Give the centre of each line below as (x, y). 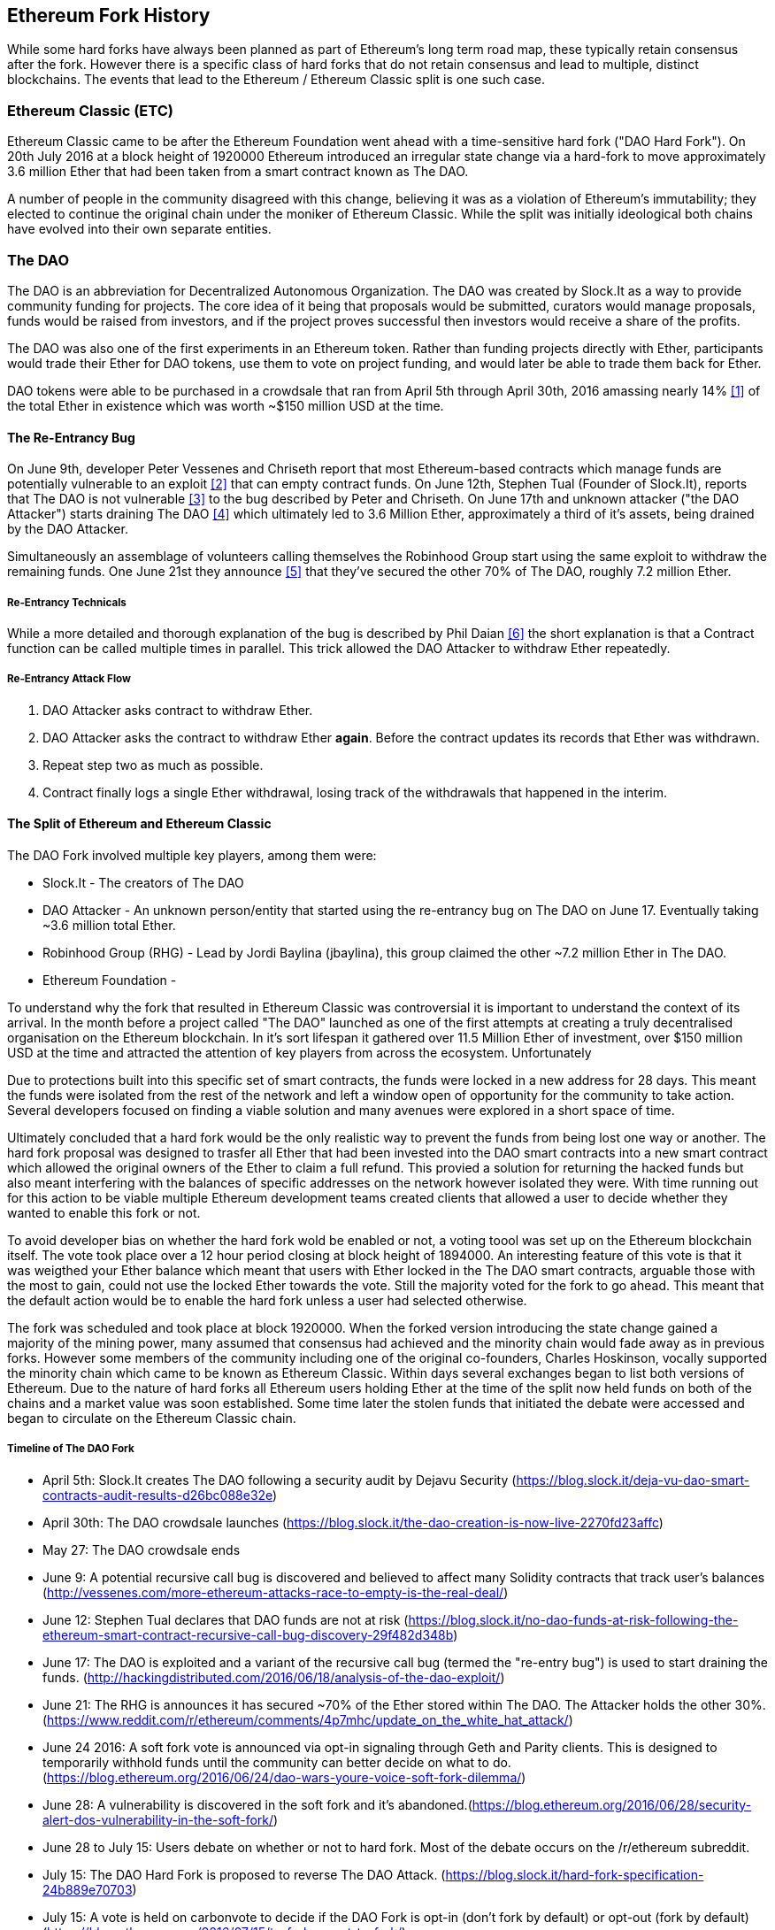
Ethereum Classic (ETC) (90, 110)
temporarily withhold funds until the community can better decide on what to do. (277, 1762)
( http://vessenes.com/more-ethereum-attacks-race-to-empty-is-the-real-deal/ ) (276, 1592)
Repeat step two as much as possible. (153, 765)
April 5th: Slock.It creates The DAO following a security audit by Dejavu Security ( (280, 1480)
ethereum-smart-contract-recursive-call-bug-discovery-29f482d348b (248, 1634)
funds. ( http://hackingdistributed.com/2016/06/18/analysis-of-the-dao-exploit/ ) (274, 1677)
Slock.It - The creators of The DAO (143, 882)
